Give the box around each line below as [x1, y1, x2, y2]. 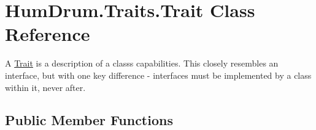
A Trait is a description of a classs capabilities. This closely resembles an [5, 57, 279, 70]
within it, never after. [5, 81, 86, 93]
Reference [5, 21, 90, 46]
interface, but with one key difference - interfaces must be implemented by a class [5, 68, 312, 81]
